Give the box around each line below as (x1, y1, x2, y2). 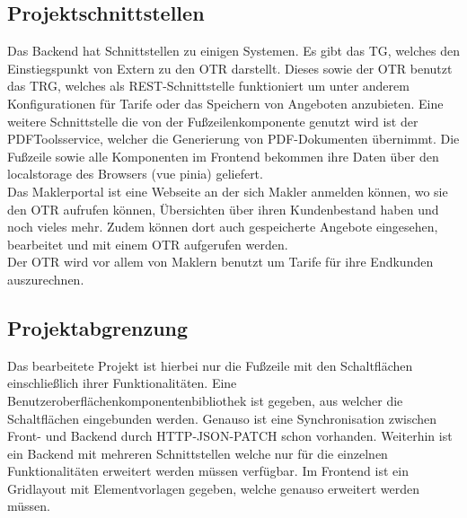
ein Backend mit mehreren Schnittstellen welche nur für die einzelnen (7, 443, 388, 462)
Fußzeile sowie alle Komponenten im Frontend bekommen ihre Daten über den (7, 146, 439, 165)
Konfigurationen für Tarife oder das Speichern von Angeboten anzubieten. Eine (7, 93, 444, 112)
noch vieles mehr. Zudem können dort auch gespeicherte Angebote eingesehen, (7, 217, 438, 236)
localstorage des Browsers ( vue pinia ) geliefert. (7, 164, 263, 183)
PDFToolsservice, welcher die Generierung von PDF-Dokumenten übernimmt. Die (7, 129, 460, 148)
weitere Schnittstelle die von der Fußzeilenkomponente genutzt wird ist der (7, 111, 419, 130)
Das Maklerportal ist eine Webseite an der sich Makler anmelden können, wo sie (7, 181, 448, 200)
